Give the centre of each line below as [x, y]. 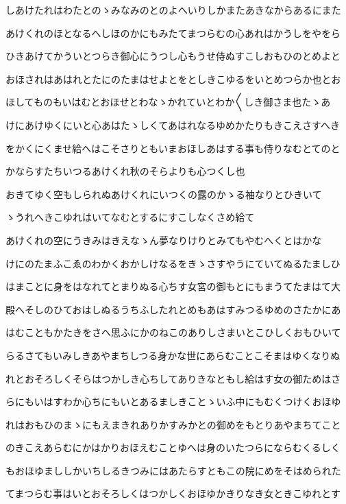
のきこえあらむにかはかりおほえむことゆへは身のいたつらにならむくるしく [173, 447]
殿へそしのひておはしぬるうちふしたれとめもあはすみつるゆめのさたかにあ [173, 309]
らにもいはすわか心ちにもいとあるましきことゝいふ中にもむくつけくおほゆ [173, 401]
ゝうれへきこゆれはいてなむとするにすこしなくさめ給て [130, 217]
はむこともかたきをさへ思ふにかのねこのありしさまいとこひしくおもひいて [173, 332]
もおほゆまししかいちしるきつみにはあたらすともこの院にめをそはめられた [173, 470]
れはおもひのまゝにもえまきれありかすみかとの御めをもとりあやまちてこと [173, 424]
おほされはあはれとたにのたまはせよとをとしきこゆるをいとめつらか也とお [173, 79]
